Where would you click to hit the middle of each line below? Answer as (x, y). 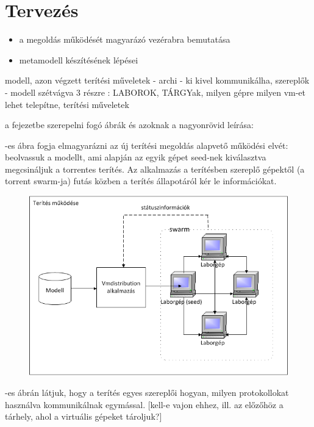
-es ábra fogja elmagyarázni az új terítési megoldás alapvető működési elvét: (147, 145)
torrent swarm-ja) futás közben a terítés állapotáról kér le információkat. (141, 181)
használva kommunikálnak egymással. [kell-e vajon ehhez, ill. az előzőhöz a (144, 404)
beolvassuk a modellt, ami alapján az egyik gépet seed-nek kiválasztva (136, 157)
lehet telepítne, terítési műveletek (67, 104)
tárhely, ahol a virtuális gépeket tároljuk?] (84, 416)
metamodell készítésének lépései (79, 59)
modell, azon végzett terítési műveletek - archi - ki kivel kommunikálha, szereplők (157, 80)
